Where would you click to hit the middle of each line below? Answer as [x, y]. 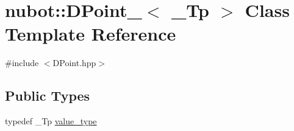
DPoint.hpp [74, 63]
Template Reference [91, 34]
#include [22, 63]
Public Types [48, 96]
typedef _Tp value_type [51, 121]
